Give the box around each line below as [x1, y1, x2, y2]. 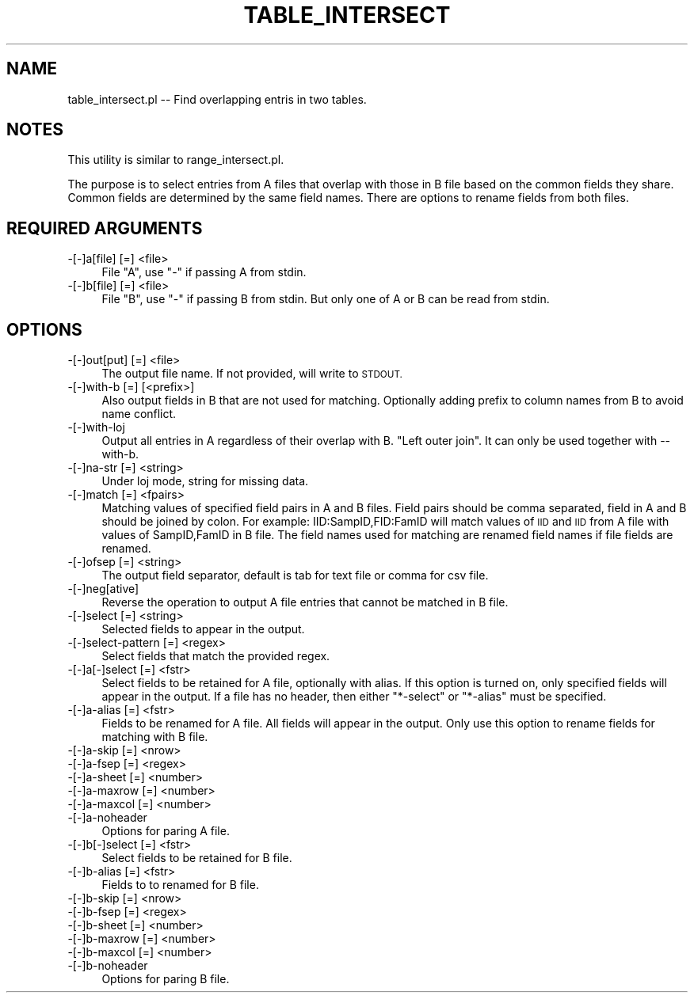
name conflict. [101, 407, 177, 421]
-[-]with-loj [67, 420, 125, 435]
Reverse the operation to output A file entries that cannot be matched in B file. [101, 595, 509, 610]
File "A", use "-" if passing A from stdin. [101, 265, 307, 279]
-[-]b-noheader [67, 959, 148, 973]
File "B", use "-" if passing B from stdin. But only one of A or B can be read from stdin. [101, 292, 550, 306]
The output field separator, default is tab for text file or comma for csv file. [101, 568, 489, 583]
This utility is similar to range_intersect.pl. [67, 153, 284, 167]
